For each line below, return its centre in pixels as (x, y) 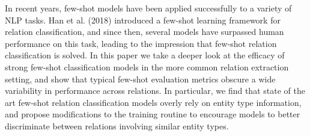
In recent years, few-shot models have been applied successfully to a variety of (148, 8)
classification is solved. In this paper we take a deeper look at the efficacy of (145, 55)
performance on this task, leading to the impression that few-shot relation (141, 43)
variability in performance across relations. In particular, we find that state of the (155, 91)
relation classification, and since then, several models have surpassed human (144, 32)
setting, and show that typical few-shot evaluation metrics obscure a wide (140, 79)
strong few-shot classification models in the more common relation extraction (147, 66)
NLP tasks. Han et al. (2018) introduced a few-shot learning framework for (143, 20)
